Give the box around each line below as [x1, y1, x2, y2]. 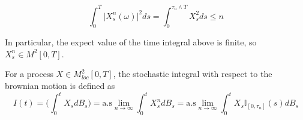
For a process [5, 67, 53, 80]
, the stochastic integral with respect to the [113, 67, 272, 80]
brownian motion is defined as [5, 79, 115, 92]
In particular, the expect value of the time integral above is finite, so [5, 36, 257, 48]
